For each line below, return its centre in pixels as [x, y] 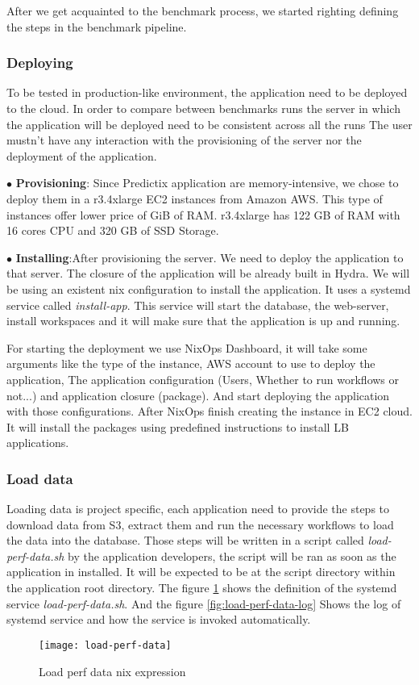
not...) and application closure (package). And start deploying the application [198, 395]
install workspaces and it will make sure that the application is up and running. [203, 321]
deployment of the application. [82, 155]
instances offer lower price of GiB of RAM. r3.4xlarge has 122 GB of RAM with [203, 214]
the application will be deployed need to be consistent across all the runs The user [209, 124]
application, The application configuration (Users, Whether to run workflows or [203, 379]
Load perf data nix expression [112, 671]
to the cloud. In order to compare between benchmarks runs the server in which [203, 108]
